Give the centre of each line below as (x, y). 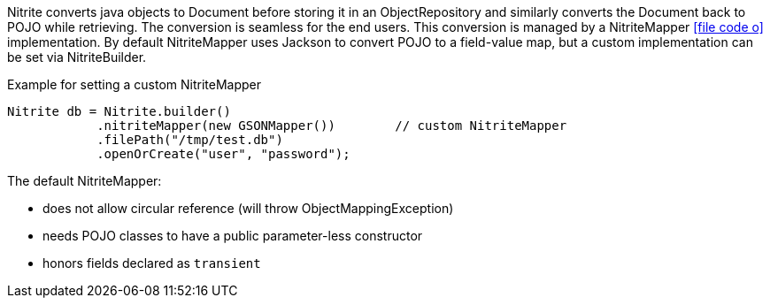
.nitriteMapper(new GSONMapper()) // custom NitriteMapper (332, 126)
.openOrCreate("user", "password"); (223, 154)
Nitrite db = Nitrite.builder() (119, 111)
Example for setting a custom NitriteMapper (135, 84)
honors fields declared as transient (152, 263)
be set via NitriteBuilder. (77, 57)
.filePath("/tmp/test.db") (190, 140)
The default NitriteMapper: (85, 181)
